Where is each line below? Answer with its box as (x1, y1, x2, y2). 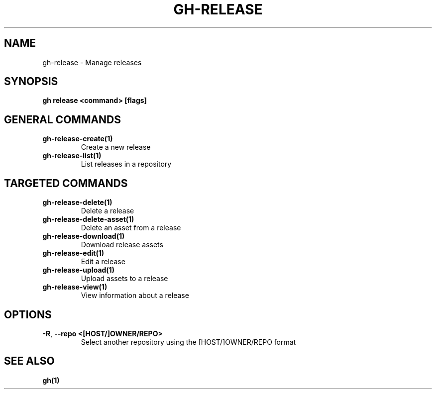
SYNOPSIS (4, 75, 58, 88)
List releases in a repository (81, 160, 172, 169)
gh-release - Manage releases (42, 58, 142, 67)
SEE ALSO (4, 355, 55, 368)
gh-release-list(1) (42, 151, 102, 160)
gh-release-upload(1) (42, 266, 114, 275)
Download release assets (81, 240, 163, 249)
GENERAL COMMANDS (4, 113, 121, 126)
